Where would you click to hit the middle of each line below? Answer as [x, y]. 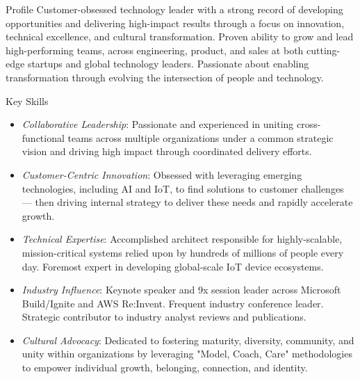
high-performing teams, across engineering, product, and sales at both [155, 50]
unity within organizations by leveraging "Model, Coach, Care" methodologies [187, 354]
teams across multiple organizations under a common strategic [201, 137]
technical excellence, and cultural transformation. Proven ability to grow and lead [180, 37]
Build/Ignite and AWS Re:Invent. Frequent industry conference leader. [173, 303]
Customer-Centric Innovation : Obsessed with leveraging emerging [162, 174]
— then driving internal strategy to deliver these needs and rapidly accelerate [187, 202]
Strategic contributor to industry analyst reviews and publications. [164, 317]
